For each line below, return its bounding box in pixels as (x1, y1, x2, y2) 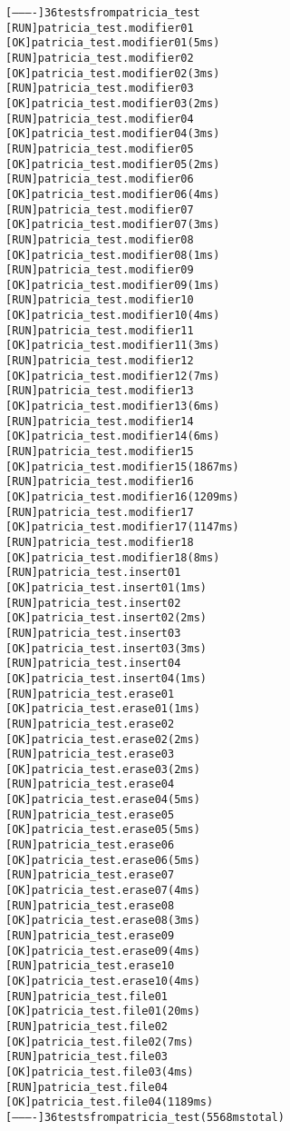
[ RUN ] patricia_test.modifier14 (5, 414, 194, 428)
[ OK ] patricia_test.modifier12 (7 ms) (5, 369, 220, 382)
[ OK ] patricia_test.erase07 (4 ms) (5, 884, 200, 898)
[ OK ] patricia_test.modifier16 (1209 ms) (5, 491, 239, 503)
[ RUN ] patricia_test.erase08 (5, 898, 175, 912)
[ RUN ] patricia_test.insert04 (5, 657, 181, 670)
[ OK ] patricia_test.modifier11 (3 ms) (5, 339, 220, 352)
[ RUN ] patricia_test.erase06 (5, 838, 175, 852)
